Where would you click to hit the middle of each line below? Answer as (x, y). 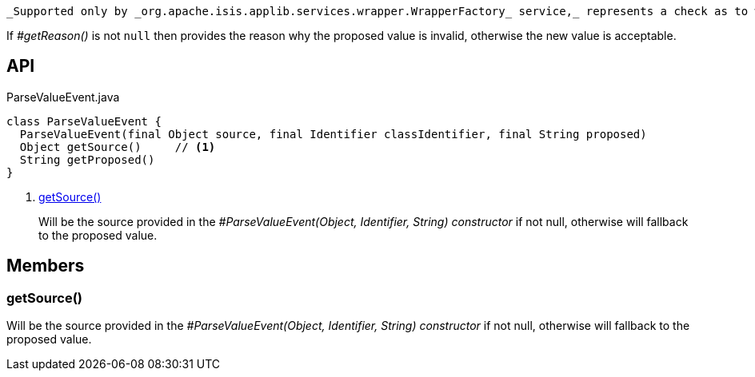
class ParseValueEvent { (84, 121)
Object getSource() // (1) (118, 147)
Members (46, 266)
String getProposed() (87, 159)
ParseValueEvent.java (63, 97)
